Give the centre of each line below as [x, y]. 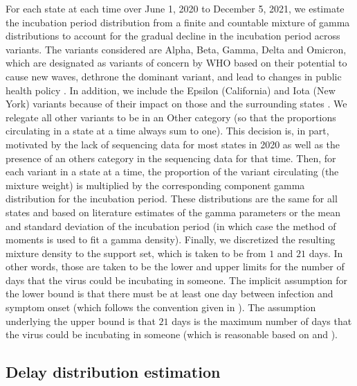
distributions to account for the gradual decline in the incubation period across [173, 36]
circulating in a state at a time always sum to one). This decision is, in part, [167, 131]
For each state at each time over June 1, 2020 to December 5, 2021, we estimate [175, 8]
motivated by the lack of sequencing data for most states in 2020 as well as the [173, 144]
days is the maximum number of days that [262, 321]
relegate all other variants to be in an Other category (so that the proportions [171, 117]
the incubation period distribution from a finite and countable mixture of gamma [178, 22]
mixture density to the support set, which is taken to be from [136, 253]
